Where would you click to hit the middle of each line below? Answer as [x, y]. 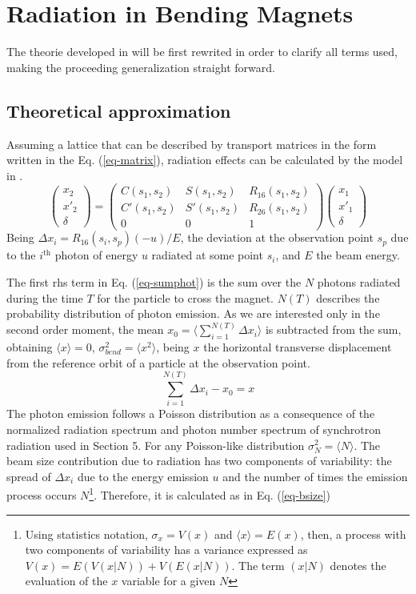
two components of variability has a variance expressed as [166, 550]
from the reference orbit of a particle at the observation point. [158, 362]
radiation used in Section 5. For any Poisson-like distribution [156, 445]
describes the [348, 297]
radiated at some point [207, 255]
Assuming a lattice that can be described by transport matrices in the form [192, 144]
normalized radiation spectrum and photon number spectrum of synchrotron [194, 429]
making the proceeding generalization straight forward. [141, 67]
